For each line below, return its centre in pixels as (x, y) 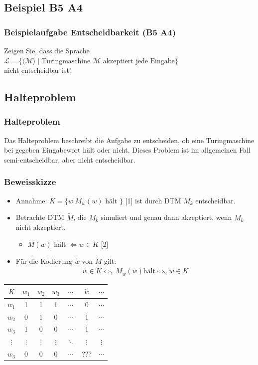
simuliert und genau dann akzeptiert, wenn (166, 217)
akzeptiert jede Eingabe (139, 61)
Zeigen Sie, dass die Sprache (47, 50)
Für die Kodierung (44, 261)
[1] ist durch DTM (153, 200)
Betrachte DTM (40, 217)
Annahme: (31, 200)
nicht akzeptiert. (41, 227)
